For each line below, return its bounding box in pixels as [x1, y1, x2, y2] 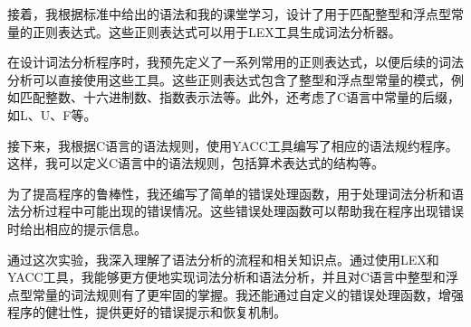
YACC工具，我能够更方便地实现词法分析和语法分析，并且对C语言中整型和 [7, 267, 446, 286]
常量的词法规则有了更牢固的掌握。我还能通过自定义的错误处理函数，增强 [32, 285, 464, 304]
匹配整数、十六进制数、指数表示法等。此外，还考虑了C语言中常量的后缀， [19, 88, 461, 107]
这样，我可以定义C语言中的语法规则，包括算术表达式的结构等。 [7, 154, 385, 173]
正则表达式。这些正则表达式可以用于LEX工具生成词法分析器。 [32, 22, 401, 41]
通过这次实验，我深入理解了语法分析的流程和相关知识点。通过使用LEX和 [7, 249, 439, 268]
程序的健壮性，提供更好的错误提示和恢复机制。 [7, 303, 286, 322]
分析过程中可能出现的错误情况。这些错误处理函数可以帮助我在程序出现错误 [19, 201, 464, 220]
